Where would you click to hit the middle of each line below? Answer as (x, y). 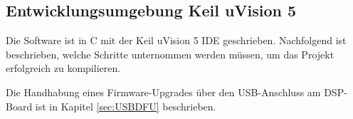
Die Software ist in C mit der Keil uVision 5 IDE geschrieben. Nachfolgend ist (176, 40)
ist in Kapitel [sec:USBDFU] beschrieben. (126, 106)
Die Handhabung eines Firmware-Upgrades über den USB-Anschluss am (163, 92)
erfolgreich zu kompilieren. (63, 68)
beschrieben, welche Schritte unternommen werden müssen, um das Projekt (170, 54)
